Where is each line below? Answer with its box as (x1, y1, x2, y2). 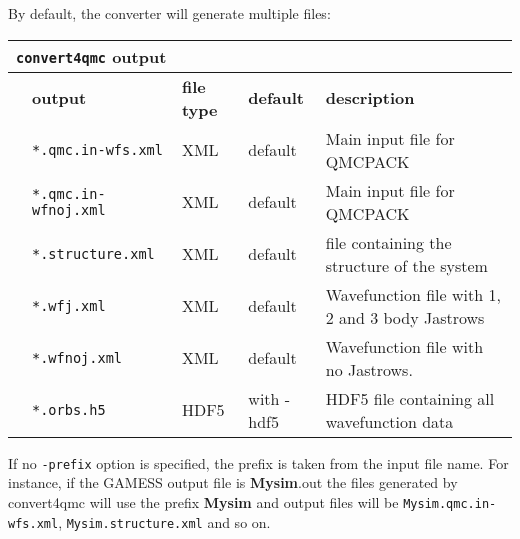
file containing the (325, 230, 452, 254)
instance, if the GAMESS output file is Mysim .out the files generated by (8, 472, 458, 493)
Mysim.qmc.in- (403, 496, 497, 511)
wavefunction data (325, 409, 454, 433)
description (325, 86, 415, 110)
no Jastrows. (325, 357, 413, 381)
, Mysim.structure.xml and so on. (58, 511, 271, 532)
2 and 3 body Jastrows (325, 305, 485, 329)
